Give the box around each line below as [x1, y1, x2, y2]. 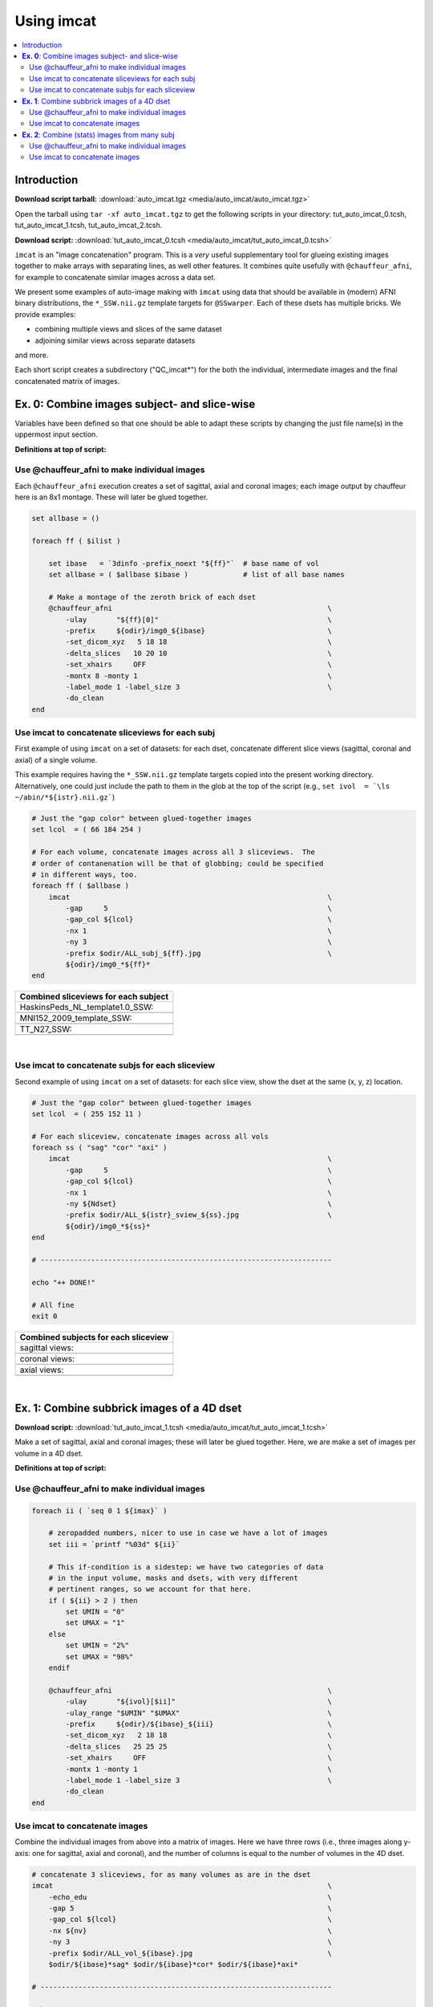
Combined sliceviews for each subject [19, 991, 169, 1003]
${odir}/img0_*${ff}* [65, 960, 151, 969]
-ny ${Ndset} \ [65, 1199, 333, 1208]
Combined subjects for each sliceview [19, 1331, 168, 1342]
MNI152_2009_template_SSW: [19, 1012, 132, 1024]
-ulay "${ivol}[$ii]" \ [65, 1697, 333, 1706]
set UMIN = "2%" [65, 1641, 130, 1650]
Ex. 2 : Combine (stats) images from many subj [22, 129, 176, 140]
